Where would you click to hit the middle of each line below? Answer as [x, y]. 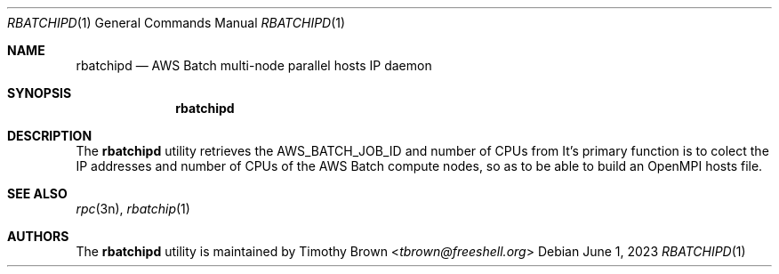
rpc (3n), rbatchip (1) [133, 209]
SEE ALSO [37, 193]
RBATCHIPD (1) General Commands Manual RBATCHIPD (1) [177, 23]
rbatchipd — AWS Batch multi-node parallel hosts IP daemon [254, 65]
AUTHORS [38, 236]
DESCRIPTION [50, 136]
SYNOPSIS [40, 93]
